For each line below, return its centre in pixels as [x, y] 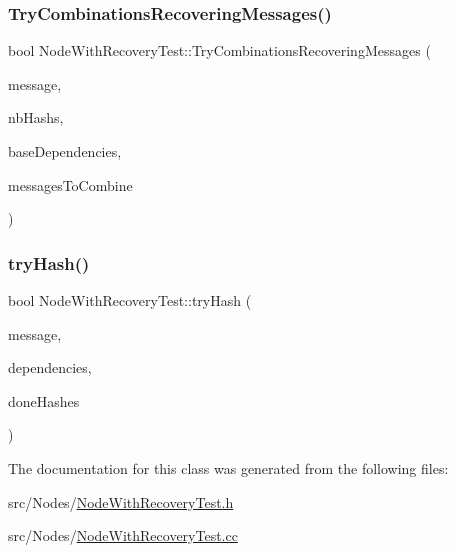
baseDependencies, [65, 151]
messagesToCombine [70, 184]
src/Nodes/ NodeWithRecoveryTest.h [121, 501]
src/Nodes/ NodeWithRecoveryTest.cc [123, 535]
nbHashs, [36, 117]
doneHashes [44, 400]
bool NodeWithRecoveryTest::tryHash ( [130, 300]
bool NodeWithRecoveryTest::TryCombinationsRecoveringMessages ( [219, 50]
